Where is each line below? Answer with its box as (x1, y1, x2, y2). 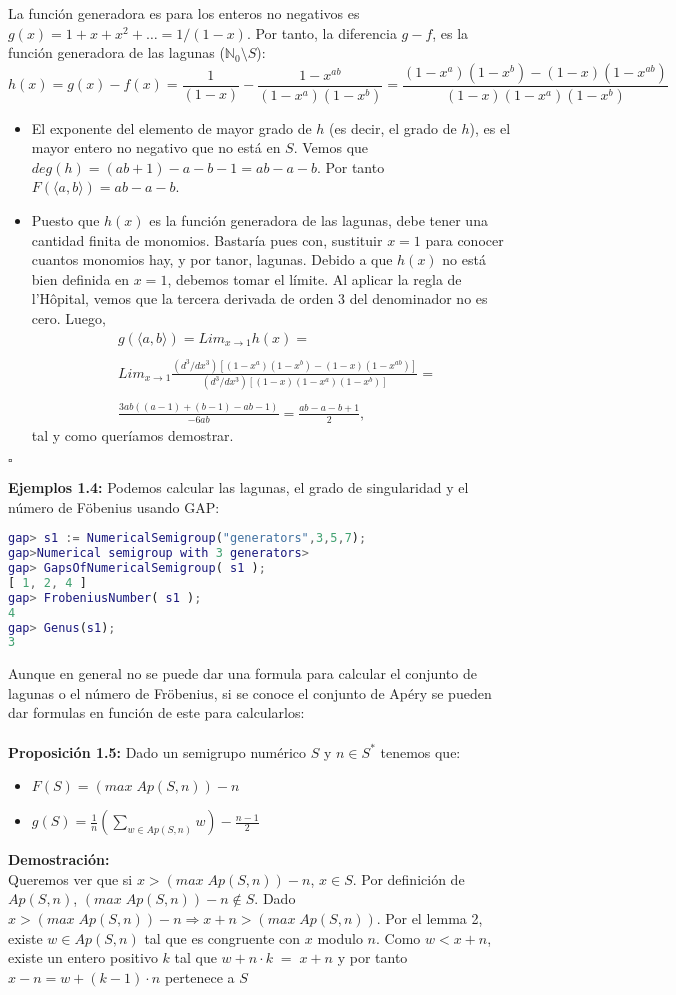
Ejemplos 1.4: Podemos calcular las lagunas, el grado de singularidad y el (8, 477, 469, 498)
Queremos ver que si (8, 868, 133, 889)
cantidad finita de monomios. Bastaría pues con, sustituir (31, 229, 383, 250)
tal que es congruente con (144, 927, 301, 948)
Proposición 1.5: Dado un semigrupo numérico (8, 741, 307, 762)
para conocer (425, 229, 504, 250)
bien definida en (31, 268, 130, 289)
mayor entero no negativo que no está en (31, 137, 281, 158)
